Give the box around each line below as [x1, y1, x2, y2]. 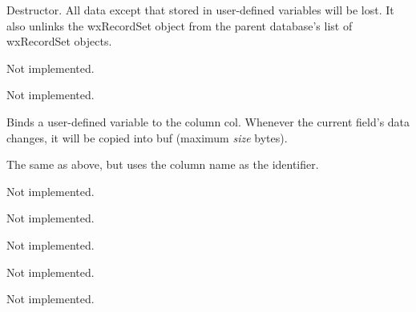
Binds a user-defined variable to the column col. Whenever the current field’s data [6, 113, 410, 130]
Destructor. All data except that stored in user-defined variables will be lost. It [6, 2, 394, 18]
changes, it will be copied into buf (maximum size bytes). [6, 129, 288, 146]
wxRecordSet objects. [6, 33, 112, 50]
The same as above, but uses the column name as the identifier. [6, 156, 319, 173]
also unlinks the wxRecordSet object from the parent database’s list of [6, 17, 353, 34]
